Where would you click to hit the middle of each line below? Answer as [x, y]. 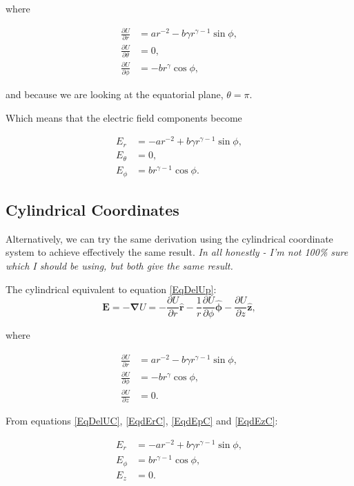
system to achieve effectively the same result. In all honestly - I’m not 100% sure [177, 252]
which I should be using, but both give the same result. [119, 265]
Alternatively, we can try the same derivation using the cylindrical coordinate [169, 238]
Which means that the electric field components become [124, 117]
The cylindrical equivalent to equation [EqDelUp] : [111, 289]
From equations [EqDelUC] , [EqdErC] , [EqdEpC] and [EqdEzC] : [142, 421]
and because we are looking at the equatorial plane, [115, 94]
